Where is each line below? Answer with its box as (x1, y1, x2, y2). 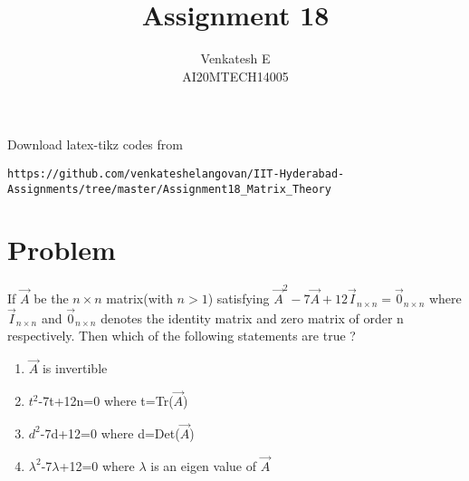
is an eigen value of (150, 456, 256, 475)
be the (33, 289, 69, 308)
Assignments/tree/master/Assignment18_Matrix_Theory (7, 182, 331, 196)
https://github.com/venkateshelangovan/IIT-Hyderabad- (7, 167, 345, 180)
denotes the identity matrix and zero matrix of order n (100, 308, 404, 327)
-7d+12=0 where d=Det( (40, 423, 180, 442)
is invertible (42, 359, 108, 378)
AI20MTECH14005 (182, 66, 289, 85)
